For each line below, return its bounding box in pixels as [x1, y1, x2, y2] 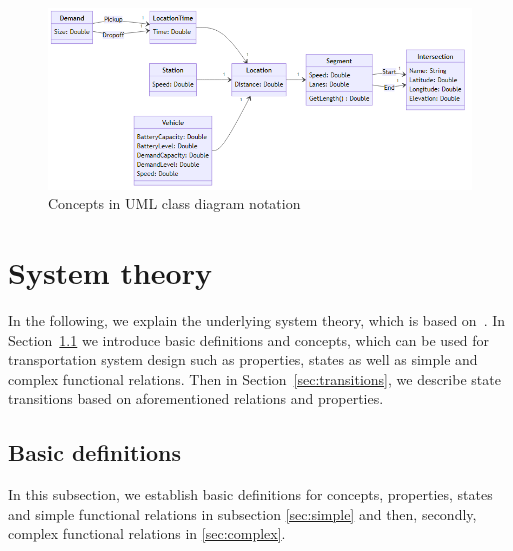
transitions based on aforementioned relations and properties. [8, 388, 384, 409]
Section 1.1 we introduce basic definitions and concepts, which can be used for [8, 329, 490, 350]
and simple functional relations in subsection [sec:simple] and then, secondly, [8, 503, 477, 524]
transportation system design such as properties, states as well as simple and [8, 349, 478, 370]
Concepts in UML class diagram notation [48, 193, 301, 214]
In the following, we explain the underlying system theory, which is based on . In [8, 310, 506, 331]
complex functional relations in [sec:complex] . [8, 523, 286, 544]
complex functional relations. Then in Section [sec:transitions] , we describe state [8, 368, 501, 389]
